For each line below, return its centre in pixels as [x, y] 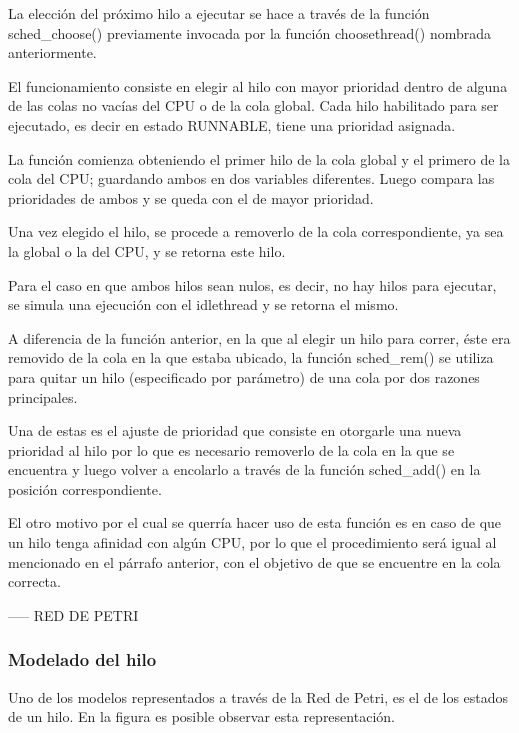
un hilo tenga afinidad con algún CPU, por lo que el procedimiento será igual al [252, 542]
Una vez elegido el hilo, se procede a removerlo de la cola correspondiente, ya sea [256, 231]
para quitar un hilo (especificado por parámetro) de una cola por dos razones [244, 376]
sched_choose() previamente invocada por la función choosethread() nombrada [250, 32]
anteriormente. [52, 52]
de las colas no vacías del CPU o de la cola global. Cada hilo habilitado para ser [253, 105]
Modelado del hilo [82, 659]
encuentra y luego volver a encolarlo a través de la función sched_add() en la [244, 469]
